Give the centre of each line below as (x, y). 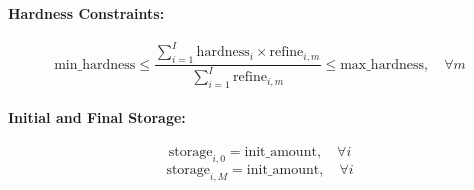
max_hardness (382, 64)
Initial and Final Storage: (97, 116)
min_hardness (95, 64)
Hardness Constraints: (86, 12)
